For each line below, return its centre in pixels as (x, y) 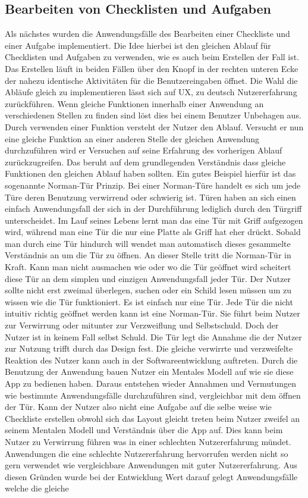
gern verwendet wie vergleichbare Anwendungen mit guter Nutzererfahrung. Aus (151, 465)
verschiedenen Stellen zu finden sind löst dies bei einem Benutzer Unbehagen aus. (153, 115)
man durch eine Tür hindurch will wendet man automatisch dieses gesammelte (148, 243)
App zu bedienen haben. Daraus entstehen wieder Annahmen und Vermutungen (151, 383)
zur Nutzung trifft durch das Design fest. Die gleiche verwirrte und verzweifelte (149, 348)
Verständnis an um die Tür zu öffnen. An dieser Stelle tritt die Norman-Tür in (148, 255)
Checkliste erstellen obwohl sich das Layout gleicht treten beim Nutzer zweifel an (152, 418)
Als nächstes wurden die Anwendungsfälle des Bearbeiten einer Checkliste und (147, 34)
